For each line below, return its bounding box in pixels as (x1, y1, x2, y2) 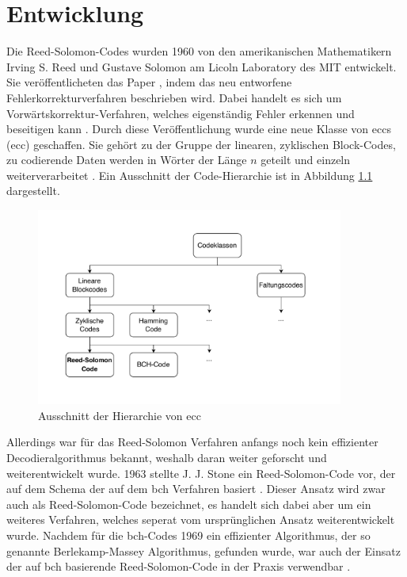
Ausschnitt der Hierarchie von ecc (38, 407, 201, 423)
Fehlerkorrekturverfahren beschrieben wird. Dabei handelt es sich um (6, 89, 342, 105)
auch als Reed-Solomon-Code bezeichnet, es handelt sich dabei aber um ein (6, 495, 371, 512)
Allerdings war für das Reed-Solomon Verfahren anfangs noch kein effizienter (6, 434, 378, 450)
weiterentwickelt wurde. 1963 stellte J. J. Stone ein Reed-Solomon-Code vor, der (6, 464, 396, 481)
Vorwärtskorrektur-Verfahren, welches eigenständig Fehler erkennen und (6, 105, 355, 121)
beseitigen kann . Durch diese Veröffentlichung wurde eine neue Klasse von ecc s (6, 120, 392, 137)
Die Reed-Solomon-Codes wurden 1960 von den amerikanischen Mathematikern (6, 43, 392, 59)
